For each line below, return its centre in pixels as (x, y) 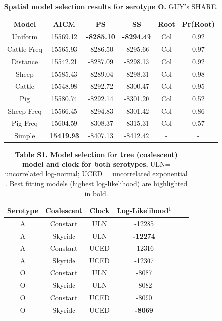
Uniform (25, 37)
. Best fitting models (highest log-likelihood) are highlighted (96, 184)
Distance (25, 61)
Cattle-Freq (25, 49)
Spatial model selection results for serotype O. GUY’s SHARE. (111, 6)
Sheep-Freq (25, 111)
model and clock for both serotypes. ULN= (96, 164)
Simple (25, 135)
